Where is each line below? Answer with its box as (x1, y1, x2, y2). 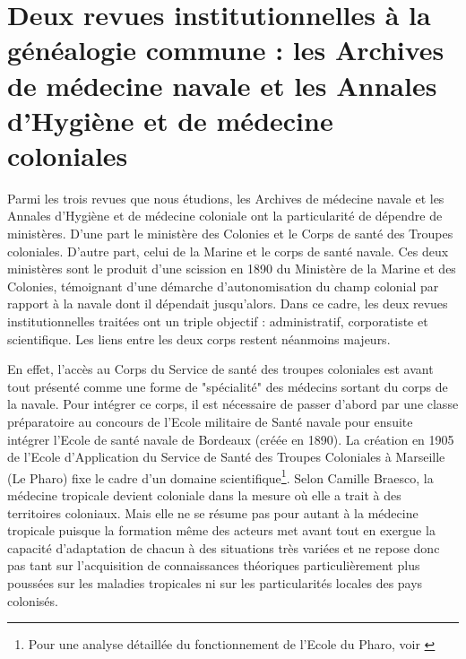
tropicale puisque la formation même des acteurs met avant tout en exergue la (7, 521, 436, 540)
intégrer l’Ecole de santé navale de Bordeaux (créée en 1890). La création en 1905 (7, 429, 454, 448)
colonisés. (7, 591, 58, 610)
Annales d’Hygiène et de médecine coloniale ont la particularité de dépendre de (7, 206, 443, 225)
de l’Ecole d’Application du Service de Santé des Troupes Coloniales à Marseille (7, 447, 445, 466)
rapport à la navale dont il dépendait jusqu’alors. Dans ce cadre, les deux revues (7, 294, 448, 313)
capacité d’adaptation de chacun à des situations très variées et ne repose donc (7, 538, 440, 557)
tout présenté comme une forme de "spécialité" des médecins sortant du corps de (7, 377, 448, 395)
